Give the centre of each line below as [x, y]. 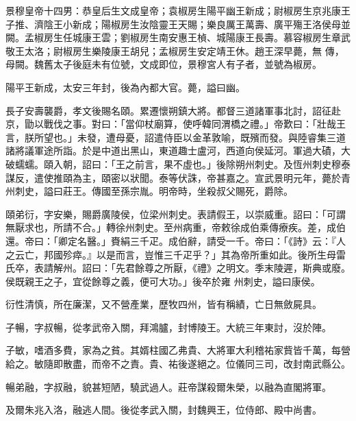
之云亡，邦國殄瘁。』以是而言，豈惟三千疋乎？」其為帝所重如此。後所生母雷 [176, 254]
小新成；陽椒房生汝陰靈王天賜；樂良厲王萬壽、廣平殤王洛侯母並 [206, 24]
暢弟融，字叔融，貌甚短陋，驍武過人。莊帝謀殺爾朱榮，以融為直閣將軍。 [168, 386]
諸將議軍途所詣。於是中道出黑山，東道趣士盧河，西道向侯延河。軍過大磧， [173, 151]
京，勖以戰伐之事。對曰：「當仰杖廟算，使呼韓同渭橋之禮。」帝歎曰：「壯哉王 [176, 124]
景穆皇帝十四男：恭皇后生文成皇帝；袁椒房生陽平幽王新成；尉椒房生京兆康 [173, 10]
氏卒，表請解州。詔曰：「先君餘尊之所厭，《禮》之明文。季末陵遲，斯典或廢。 [178, 268]
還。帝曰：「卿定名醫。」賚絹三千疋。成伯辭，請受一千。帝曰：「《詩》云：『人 [176, 240]
